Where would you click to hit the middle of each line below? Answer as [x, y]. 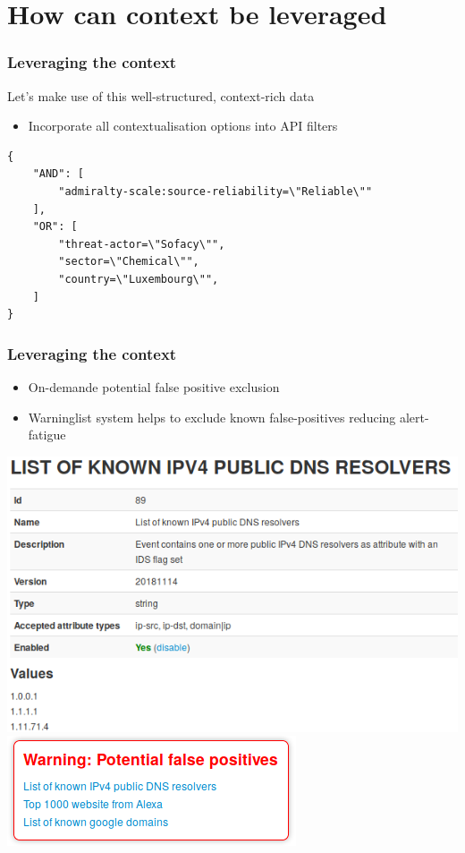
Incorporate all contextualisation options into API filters [183, 126]
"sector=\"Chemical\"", [129, 262]
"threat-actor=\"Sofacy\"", [142, 244]
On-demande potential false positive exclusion [154, 386]
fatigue [47, 435]
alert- [414, 417]
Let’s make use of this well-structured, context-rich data [161, 95]
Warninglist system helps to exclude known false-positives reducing [212, 417]
